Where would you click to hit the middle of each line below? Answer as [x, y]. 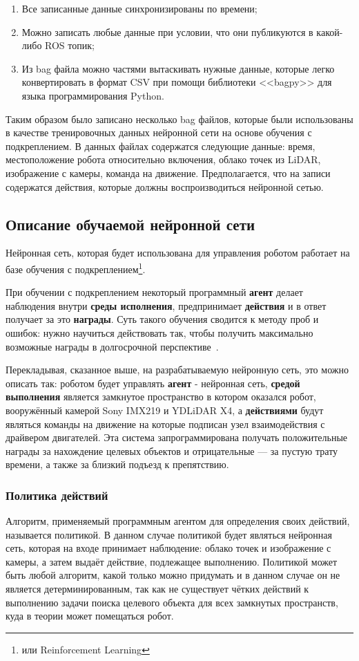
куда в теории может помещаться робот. [90, 616]
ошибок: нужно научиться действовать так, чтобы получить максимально [159, 332]
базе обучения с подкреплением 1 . [76, 268]
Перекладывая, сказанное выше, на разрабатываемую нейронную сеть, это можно [177, 370]
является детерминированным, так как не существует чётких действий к [157, 589]
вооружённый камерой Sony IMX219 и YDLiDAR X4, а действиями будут [165, 410]
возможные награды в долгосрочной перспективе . [112, 346]
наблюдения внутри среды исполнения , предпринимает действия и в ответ [166, 305]
